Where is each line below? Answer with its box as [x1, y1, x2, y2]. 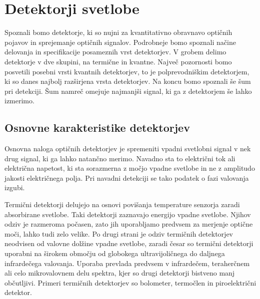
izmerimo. [4, 95, 34, 106]
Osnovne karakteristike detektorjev [4, 120, 190, 135]
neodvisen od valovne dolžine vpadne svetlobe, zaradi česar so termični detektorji [4, 238, 253, 249]
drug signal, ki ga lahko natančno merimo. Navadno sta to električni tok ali [4, 153, 235, 163]
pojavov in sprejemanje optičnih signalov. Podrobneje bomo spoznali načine [4, 36, 236, 47]
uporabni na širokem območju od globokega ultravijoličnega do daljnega [4, 248, 225, 259]
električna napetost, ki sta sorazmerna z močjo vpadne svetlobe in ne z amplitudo [4, 163, 255, 173]
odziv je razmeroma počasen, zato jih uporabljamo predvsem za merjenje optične [4, 219, 253, 229]
